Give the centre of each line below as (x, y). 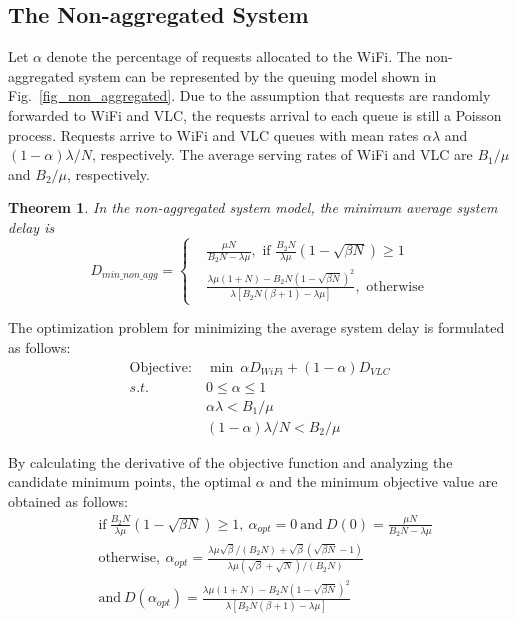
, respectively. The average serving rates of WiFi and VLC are (282, 154)
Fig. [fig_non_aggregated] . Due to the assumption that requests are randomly (249, 95)
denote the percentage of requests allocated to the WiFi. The (233, 56)
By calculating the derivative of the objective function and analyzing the (230, 461)
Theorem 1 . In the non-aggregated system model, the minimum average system (253, 207)
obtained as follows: (68, 500)
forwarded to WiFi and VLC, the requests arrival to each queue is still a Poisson (255, 114)
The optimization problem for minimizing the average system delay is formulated (256, 327)
